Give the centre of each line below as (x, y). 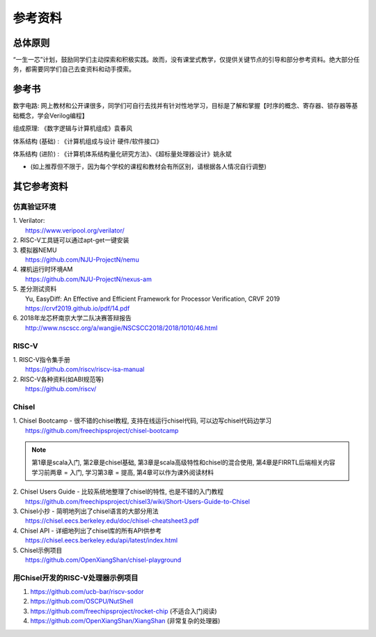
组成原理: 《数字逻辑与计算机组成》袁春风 (72, 128)
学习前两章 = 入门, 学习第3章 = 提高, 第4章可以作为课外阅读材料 (123, 472)
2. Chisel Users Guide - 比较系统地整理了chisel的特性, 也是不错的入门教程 (118, 491)
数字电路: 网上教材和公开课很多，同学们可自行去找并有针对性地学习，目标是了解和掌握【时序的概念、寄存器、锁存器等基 (185, 106)
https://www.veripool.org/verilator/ (75, 230)
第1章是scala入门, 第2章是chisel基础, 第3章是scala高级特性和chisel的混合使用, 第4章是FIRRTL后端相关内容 (183, 462)
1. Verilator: (29, 221)
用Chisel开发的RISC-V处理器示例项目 (76, 578)
